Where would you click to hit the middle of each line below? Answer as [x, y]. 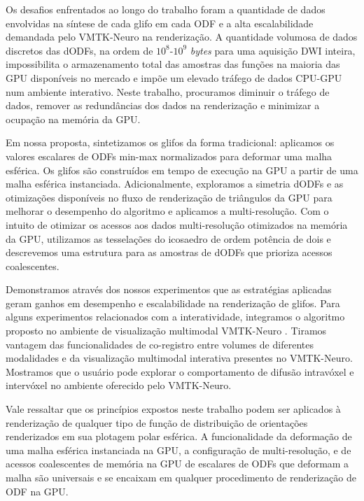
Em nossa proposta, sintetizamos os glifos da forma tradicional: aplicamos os [170, 142]
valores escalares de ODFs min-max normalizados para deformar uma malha [169, 156]
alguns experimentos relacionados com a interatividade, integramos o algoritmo [175, 317]
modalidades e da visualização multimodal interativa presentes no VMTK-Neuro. [179, 358]
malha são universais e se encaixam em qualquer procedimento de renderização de [181, 477]
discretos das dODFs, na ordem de [79, 50]
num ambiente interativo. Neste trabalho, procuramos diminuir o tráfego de [168, 91]
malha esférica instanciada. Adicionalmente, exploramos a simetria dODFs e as [175, 184]
